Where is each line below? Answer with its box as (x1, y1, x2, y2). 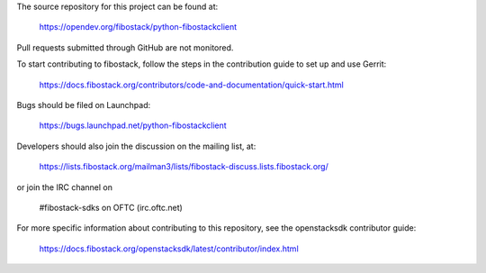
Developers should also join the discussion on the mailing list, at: (16, 141, 256, 151)
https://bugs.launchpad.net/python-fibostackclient (39, 120, 227, 131)
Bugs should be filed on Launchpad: (16, 99, 151, 110)
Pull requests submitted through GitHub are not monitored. (16, 41, 234, 53)
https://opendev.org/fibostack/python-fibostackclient (39, 22, 238, 32)
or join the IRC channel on (16, 181, 112, 193)
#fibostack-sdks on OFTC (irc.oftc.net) (39, 202, 184, 213)
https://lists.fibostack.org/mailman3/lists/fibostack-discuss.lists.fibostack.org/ (39, 161, 328, 172)
